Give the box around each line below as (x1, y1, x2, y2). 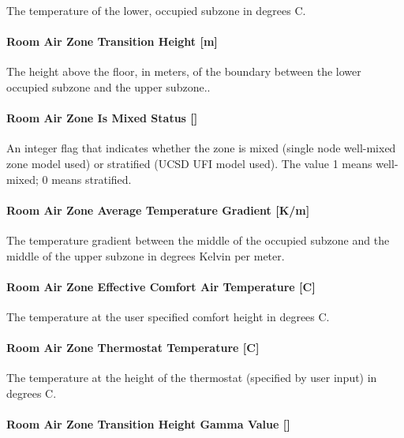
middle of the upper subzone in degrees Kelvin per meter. (6, 247, 285, 264)
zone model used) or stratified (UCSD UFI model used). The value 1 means (6, 155, 372, 171)
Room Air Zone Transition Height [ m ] (6, 33, 218, 50)
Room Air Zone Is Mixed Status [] (6, 110, 198, 126)
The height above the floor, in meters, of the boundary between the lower (6, 63, 361, 80)
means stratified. (51, 170, 132, 187)
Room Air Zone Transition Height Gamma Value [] (6, 416, 290, 432)
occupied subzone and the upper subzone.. (6, 78, 211, 95)
